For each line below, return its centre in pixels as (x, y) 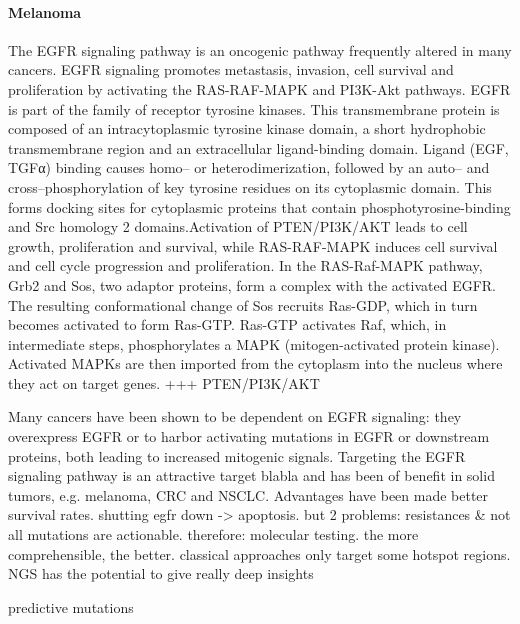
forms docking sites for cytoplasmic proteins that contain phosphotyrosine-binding (259, 206)
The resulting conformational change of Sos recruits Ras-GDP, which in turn (243, 304)
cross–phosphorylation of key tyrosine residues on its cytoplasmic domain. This (250, 186)
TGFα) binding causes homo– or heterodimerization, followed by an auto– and (249, 167)
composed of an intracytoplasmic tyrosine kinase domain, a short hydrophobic (247, 128)
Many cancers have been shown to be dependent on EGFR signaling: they (235, 416)
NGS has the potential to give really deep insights (161, 573)
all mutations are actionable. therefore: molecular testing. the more (213, 534)
